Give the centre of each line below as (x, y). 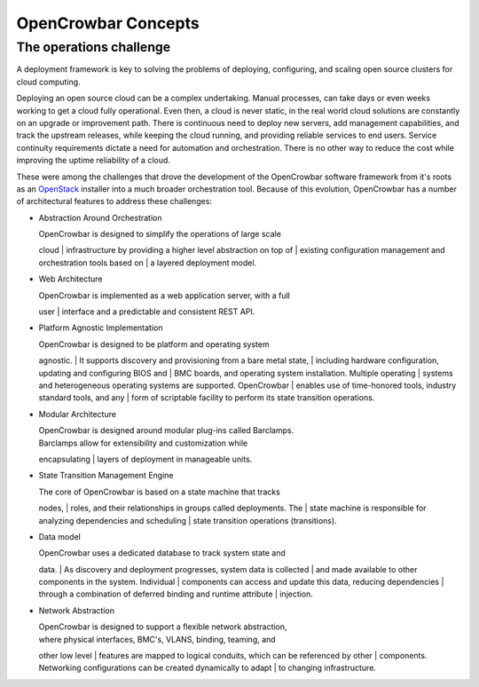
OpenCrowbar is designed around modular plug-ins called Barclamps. (166, 430)
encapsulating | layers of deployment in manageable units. (145, 459)
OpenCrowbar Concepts (108, 23)
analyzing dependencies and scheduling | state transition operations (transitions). (188, 520)
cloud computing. (48, 82)
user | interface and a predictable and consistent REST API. (147, 312)
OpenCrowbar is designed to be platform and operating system (154, 344)
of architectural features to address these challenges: (114, 201)
